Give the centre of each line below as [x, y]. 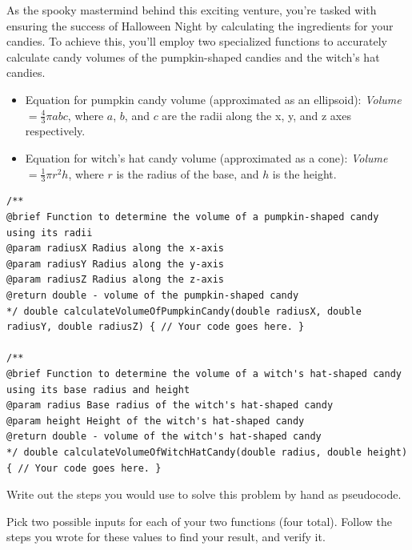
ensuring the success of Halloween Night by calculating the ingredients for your [200, 25]
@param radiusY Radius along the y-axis [116, 264]
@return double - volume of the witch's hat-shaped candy [164, 437]
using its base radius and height [98, 389]
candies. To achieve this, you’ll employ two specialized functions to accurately [197, 41]
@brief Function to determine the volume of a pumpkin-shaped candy [193, 217]
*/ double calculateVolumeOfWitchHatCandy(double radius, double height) [207, 452]
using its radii [50, 233]
